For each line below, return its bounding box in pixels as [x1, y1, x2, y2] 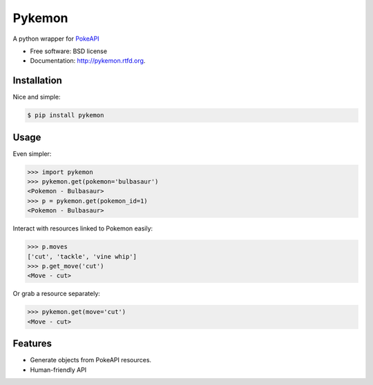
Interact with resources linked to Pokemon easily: [12, 224, 153, 233]
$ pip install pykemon [27, 111, 104, 119]
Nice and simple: [12, 93, 61, 101]
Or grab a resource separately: [12, 290, 100, 298]
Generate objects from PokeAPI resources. [30, 356, 152, 364]
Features [12, 338, 52, 350]
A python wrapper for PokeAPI [12, 34, 99, 43]
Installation [12, 75, 62, 86]
